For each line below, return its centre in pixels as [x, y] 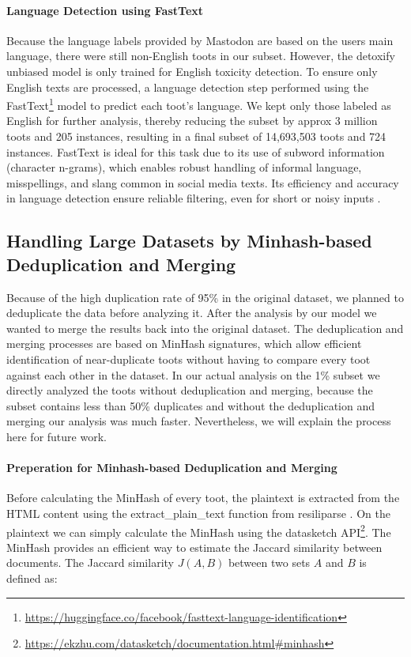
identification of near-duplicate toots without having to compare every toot [189, 359]
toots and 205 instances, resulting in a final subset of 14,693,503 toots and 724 [196, 136]
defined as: [32, 578]
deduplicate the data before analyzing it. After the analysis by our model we [192, 313]
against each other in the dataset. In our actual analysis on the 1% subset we [193, 374]
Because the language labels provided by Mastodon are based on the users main [200, 40]
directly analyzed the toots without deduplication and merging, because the [190, 390]
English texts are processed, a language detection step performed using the [188, 87]
